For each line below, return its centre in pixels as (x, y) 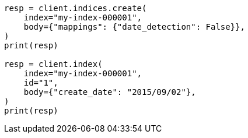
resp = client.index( (53, 64)
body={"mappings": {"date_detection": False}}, (135, 27)
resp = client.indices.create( (76, 8)
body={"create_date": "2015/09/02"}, (110, 92)
